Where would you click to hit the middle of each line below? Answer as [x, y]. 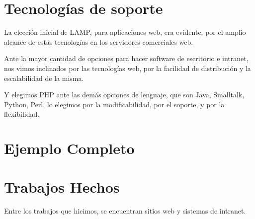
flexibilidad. [22, 114]
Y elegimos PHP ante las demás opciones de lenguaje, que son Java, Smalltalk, [124, 95]
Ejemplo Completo [69, 148]
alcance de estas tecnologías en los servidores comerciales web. [99, 41]
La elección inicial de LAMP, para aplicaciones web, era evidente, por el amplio [125, 32]
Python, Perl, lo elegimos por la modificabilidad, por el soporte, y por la [114, 104]
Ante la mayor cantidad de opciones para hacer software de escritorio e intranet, [126, 58]
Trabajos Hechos [62, 187]
